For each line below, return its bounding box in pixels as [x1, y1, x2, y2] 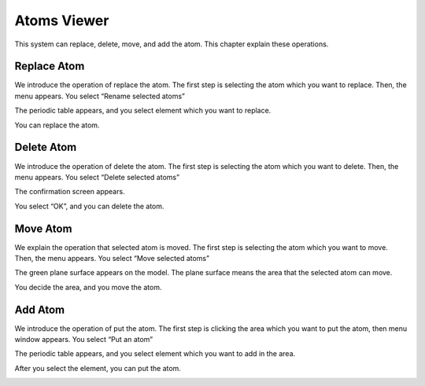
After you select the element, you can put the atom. [14, 363, 181, 373]
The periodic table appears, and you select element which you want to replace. [14, 106, 272, 116]
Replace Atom [14, 60, 85, 73]
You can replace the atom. [14, 120, 100, 130]
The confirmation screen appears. [14, 187, 125, 197]
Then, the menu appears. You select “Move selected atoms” [14, 254, 210, 263]
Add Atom [14, 303, 65, 316]
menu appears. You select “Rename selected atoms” [14, 91, 185, 101]
